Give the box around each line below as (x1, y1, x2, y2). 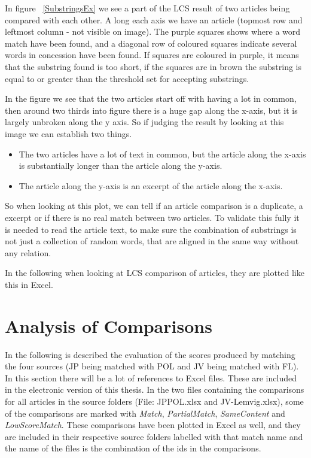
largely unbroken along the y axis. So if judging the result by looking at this (5, 116, 284, 128)
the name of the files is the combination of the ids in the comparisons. (5, 442, 261, 454)
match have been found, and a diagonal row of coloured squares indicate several (5, 37, 297, 49)
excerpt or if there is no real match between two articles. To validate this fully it (5, 211, 300, 223)
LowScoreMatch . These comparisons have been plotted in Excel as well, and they (5, 418, 301, 431)
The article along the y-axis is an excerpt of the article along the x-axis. (19, 179, 283, 192)
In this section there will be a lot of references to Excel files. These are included (5, 371, 297, 384)
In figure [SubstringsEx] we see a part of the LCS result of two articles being (5, 2, 290, 14)
